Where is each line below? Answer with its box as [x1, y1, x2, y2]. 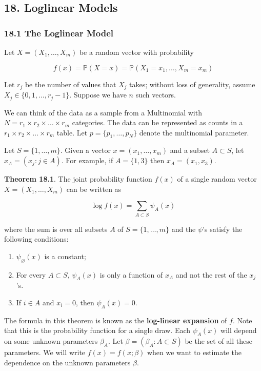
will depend [220, 325, 257, 336]
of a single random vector [177, 173, 257, 184]
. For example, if [61, 155, 113, 166]
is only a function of [99, 269, 163, 280]
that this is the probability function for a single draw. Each [4, 325, 191, 336]
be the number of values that [25, 79, 116, 89]
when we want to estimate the [147, 347, 242, 358]
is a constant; [44, 250, 86, 261]
